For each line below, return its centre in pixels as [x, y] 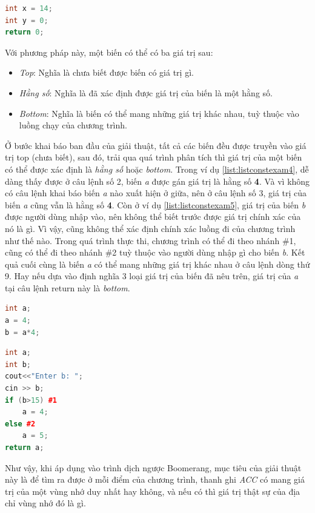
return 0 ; [25, 32]
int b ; [18, 364]
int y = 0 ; [27, 20]
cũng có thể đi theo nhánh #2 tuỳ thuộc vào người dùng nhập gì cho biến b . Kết [155, 252]
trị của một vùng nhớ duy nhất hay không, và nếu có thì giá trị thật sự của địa [153, 491]
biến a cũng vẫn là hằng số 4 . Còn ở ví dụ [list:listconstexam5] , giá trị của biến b [155, 204]
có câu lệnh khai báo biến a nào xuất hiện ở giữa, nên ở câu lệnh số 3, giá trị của [156, 193]
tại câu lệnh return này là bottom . [68, 287]
